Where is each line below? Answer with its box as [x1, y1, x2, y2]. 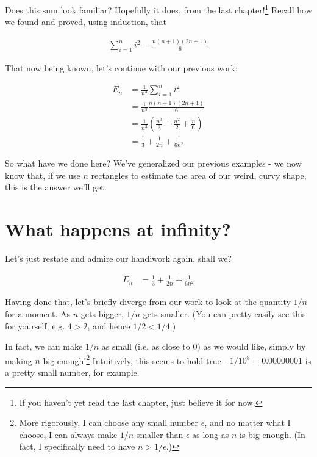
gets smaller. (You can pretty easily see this [143, 307, 306, 320]
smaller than [136, 428, 183, 441]
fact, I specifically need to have [19, 440, 135, 453]
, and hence [87, 319, 130, 332]
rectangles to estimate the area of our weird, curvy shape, [91, 168, 307, 181]
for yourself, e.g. [5, 319, 65, 332]
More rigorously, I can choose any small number [19, 416, 199, 429]
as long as [192, 428, 229, 441]
